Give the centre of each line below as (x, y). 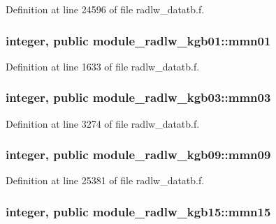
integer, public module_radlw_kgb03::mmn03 (138, 97)
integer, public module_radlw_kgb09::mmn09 (138, 155)
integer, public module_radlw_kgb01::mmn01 (138, 40)
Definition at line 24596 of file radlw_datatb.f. (105, 9)
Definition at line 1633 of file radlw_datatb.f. (103, 66)
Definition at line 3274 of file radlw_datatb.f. (103, 123)
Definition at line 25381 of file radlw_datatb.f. (105, 180)
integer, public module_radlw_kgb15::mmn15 (138, 211)
